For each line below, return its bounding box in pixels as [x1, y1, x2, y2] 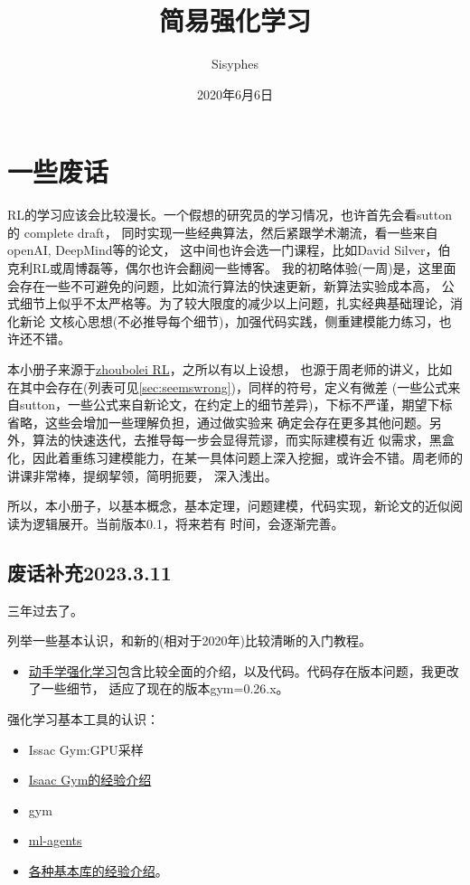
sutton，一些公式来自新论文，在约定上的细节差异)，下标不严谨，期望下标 [19, 395, 453, 414]
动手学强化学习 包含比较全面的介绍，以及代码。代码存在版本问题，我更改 [28, 661, 459, 680]
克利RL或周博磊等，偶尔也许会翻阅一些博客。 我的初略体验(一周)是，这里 [7, 259, 444, 278]
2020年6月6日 [197, 84, 273, 103]
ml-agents [28, 831, 82, 850]
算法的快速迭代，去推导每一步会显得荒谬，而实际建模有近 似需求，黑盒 [32, 430, 455, 449]
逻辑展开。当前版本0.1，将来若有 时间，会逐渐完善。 [32, 513, 344, 532]
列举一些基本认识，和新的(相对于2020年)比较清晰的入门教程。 [7, 631, 371, 650]
